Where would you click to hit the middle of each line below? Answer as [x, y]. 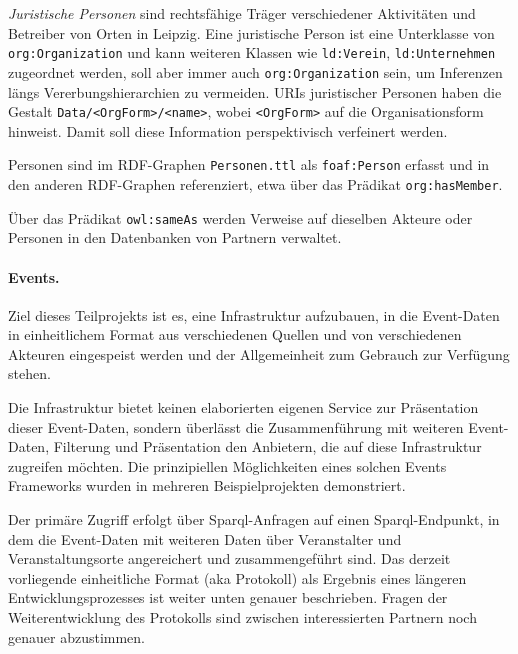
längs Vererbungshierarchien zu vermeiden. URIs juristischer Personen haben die [255, 91]
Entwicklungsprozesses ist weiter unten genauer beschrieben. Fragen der [228, 597]
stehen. [29, 373]
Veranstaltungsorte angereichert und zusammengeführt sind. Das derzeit [229, 558]
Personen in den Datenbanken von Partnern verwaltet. [175, 237]
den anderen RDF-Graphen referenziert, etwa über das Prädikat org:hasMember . [255, 184]
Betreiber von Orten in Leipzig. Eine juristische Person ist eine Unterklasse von [251, 32]
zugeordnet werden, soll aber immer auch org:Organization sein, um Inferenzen [255, 71]
